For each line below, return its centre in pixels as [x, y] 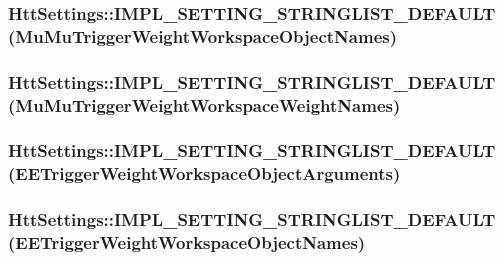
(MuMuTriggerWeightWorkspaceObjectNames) [203, 35]
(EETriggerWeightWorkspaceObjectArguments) [204, 173]
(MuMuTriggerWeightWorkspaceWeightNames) [204, 104]
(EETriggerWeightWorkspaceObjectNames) [187, 242]
